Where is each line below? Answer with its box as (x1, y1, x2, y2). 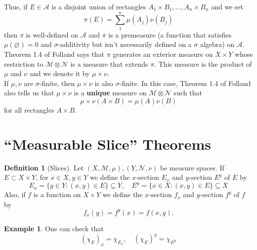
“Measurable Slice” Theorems (4, 133, 212, 154)
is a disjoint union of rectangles (51, 1, 146, 11)
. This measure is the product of (154, 58, 252, 69)
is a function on (33, 189, 81, 200)
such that (173, 87, 202, 98)
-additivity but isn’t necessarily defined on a (58, 39, 192, 49)
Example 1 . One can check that (4, 223, 104, 233)
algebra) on (200, 39, 235, 49)
